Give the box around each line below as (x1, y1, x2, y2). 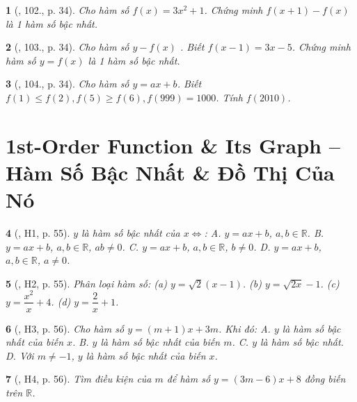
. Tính (216, 90, 243, 104)
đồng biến (304, 371, 346, 386)
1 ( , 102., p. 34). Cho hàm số (6, 3, 129, 17)
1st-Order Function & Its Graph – (6, 131, 340, 159)
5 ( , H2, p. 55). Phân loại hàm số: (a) (6, 276, 167, 290)
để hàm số (166, 371, 211, 386)
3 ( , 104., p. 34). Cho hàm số (6, 76, 129, 91)
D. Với (6, 348, 34, 362)
